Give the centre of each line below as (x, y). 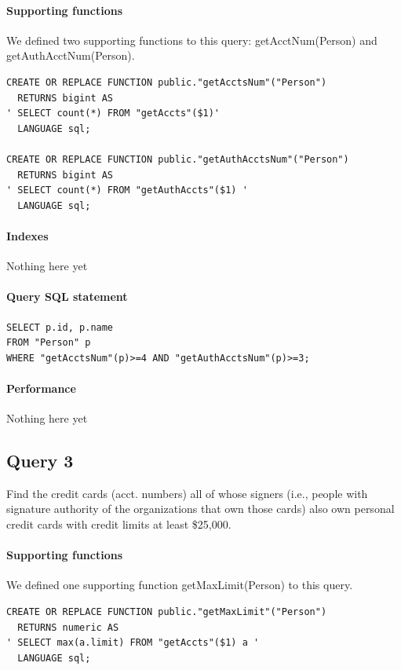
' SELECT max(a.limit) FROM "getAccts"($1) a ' (133, 643)
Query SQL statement (67, 297)
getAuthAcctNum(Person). (71, 55)
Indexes (27, 235)
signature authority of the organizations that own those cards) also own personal (200, 509)
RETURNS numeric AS (68, 627)
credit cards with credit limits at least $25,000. (119, 524)
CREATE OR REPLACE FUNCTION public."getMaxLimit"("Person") (167, 612)
